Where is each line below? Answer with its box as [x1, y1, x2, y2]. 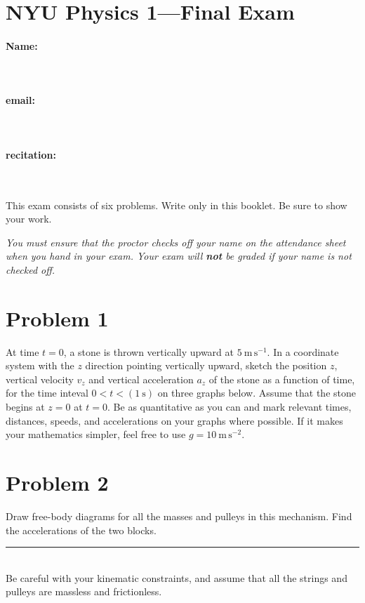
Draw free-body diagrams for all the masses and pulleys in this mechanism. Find [6, 508, 352, 523]
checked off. [6, 262, 55, 277]
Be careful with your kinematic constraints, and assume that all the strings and [6, 570, 347, 585]
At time [6, 344, 39, 359]
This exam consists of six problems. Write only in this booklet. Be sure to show [6, 197, 347, 212]
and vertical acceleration [88, 371, 194, 386]
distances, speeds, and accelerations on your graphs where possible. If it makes [6, 413, 343, 428]
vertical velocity [6, 371, 74, 386]
